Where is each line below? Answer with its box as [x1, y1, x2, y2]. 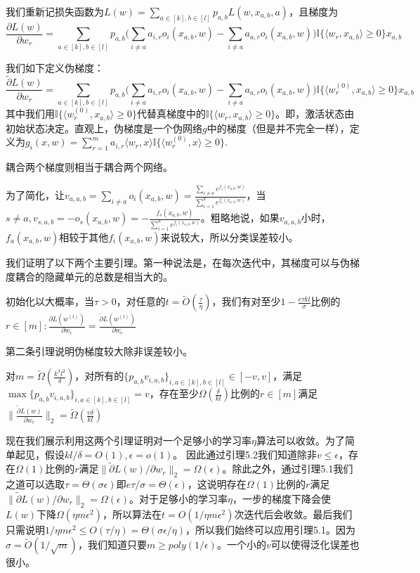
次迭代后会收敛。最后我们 [234, 506, 353, 521]
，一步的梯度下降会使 [232, 491, 331, 506]
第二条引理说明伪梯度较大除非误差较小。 [6, 343, 192, 358]
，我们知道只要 [77, 537, 147, 552]
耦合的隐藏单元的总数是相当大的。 [15, 269, 173, 283]
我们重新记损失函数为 [6, 4, 104, 18]
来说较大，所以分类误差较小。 [160, 229, 298, 244]
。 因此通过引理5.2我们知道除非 [173, 446, 317, 461]
